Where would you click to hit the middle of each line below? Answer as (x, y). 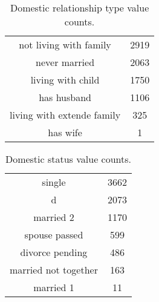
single (54, 182)
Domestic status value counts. (68, 159)
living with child (65, 80)
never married (65, 62)
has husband (65, 97)
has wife (65, 132)
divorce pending (54, 252)
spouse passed (54, 235)
